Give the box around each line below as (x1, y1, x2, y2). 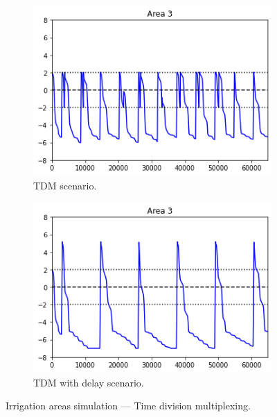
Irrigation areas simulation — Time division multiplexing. (6, 398, 251, 413)
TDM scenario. (33, 178, 97, 193)
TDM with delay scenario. (33, 375, 144, 389)
